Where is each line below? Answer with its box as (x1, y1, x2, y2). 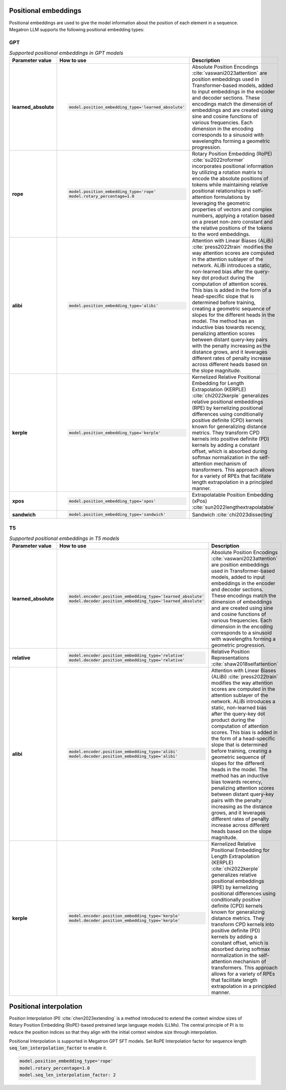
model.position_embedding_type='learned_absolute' (69, 104, 185, 110)
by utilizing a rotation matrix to (192, 169, 263, 176)
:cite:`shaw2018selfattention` (211, 661, 279, 667)
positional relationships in (192, 188, 251, 194)
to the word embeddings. (192, 231, 250, 237)
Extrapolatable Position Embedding (192, 491, 274, 498)
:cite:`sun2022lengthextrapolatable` (192, 504, 275, 511)
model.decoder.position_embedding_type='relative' (69, 658, 185, 663)
